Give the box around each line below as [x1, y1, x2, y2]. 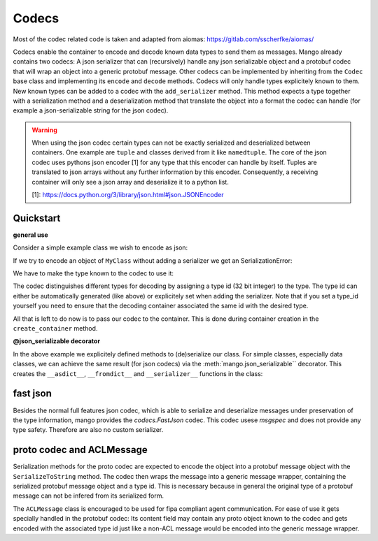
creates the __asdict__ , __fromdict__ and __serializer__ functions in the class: [13, 369, 263, 377]
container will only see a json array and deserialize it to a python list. [31, 178, 229, 186]
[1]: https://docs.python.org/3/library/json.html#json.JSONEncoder [31, 191, 224, 199]
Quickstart [13, 212, 61, 224]
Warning [31, 126, 57, 134]
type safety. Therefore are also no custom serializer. [13, 426, 164, 434]
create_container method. [13, 324, 98, 333]
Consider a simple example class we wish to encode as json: [13, 243, 188, 252]
